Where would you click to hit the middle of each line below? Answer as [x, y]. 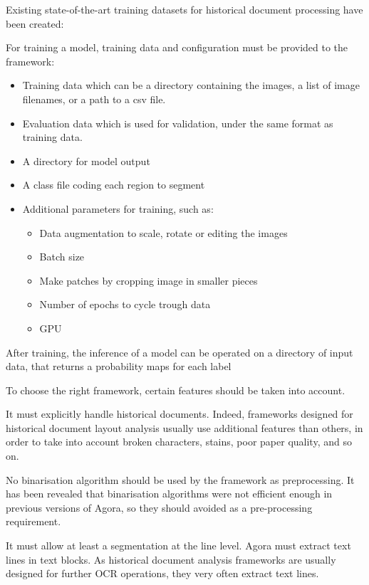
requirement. [33, 521]
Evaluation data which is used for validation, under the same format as [178, 123]
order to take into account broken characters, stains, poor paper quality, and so [179, 442]
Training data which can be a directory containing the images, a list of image [191, 85]
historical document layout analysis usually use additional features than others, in [184, 427]
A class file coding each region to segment [114, 185]
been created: [35, 23]
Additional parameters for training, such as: [118, 208]
